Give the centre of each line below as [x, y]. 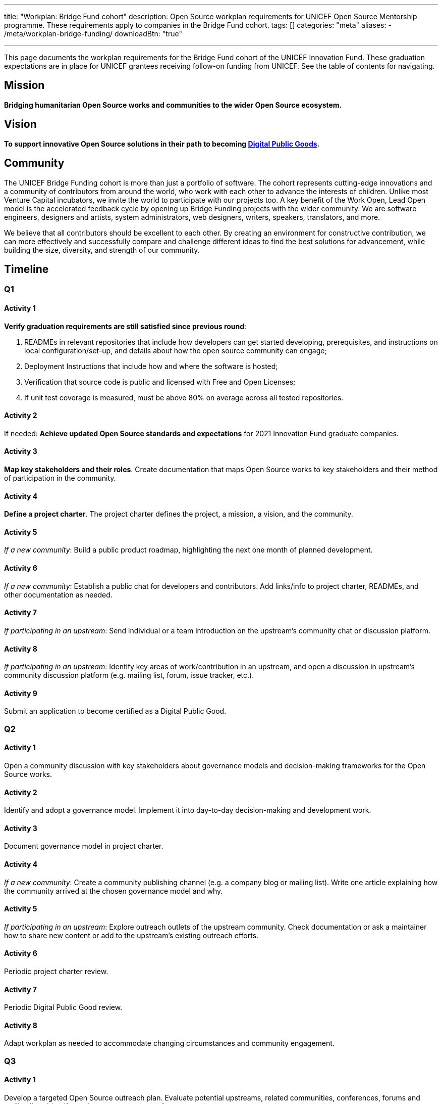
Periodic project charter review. [56, 972]
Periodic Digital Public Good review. [63, 1007]
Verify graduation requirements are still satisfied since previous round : [125, 326]
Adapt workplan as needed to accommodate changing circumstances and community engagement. [169, 1043]
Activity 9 [21, 693]
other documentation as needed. [58, 594]
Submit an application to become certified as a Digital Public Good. [115, 711]
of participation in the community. [60, 478]
